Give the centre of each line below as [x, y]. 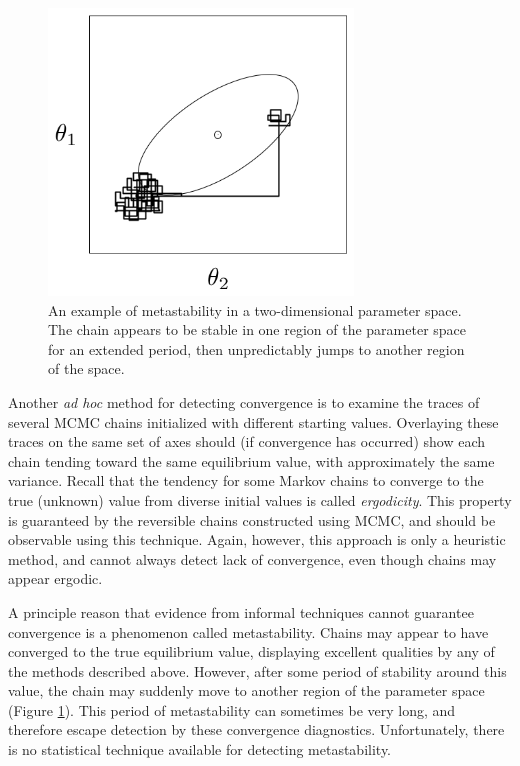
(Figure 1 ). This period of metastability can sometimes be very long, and [232, 709]
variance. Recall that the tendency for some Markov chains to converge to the [246, 480]
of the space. [86, 368]
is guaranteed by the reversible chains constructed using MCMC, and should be [252, 519]
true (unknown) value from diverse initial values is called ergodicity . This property [260, 499]
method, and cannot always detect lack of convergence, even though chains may [252, 558]
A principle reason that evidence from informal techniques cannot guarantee [241, 611]
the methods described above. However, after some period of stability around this [257, 670]
